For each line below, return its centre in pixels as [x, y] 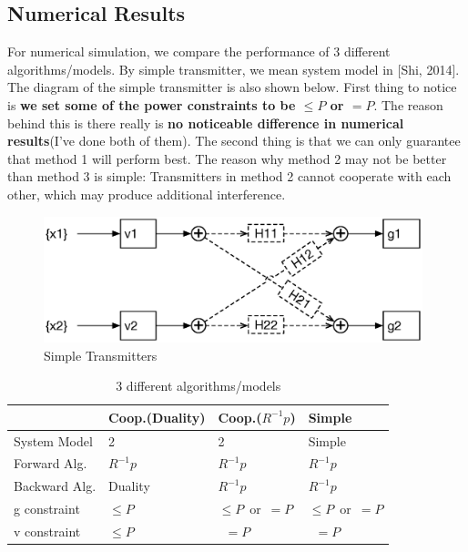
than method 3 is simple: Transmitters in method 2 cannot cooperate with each [229, 176]
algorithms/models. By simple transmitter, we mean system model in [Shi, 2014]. [234, 69]
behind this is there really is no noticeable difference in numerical [206, 123]
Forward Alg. [51, 463]
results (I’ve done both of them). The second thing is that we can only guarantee [234, 141]
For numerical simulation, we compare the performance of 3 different [199, 51]
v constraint [47, 531]
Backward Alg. [55, 486]
